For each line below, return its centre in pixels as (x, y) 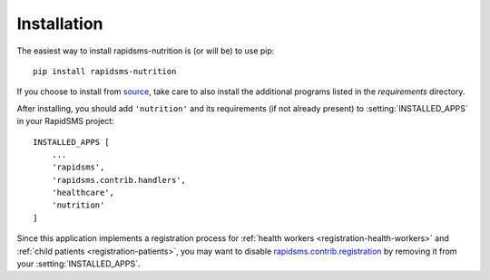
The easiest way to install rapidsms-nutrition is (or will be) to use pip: (146, 51)
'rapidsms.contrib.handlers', (118, 180)
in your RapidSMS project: (66, 121)
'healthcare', (83, 193)
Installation (60, 24)
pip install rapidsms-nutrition (105, 71)
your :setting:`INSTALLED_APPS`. (78, 264)
